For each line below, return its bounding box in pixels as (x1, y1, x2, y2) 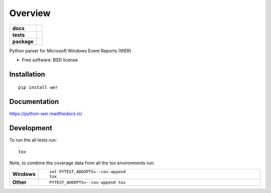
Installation (9, 70, 45, 78)
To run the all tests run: (9, 137, 57, 143)
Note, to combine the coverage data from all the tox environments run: (9, 160, 155, 166)
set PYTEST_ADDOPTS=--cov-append (49, 169, 125, 174)
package (12, 38, 34, 45)
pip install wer (18, 84, 58, 90)
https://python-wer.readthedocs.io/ (9, 111, 82, 117)
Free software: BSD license (22, 57, 78, 63)
